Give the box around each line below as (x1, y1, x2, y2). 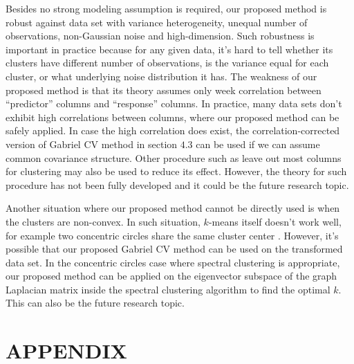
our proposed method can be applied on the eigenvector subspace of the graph (6, 269, 337, 283)
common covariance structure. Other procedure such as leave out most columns (6, 150, 342, 165)
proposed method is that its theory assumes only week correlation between (6, 82, 322, 97)
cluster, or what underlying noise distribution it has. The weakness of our (6, 69, 317, 83)
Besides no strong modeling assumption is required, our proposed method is (6, 1, 327, 15)
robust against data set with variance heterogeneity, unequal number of (6, 15, 308, 29)
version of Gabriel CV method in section (6, 136, 178, 151)
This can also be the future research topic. (6, 295, 185, 310)
